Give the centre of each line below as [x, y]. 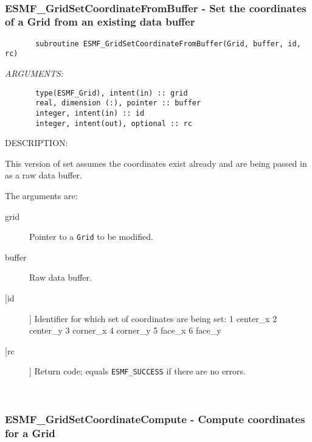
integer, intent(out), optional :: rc [114, 123]
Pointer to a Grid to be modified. [91, 237]
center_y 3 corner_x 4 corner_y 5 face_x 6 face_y [125, 330]
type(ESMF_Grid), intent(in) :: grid [112, 93]
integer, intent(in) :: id [90, 113]
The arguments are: [41, 196]
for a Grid [30, 433]
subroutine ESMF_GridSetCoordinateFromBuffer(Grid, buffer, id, [168, 44]
